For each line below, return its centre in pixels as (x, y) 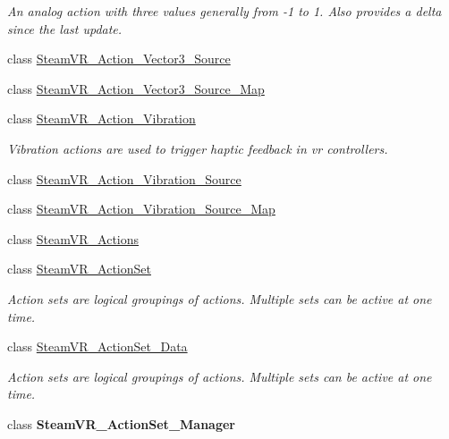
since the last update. (65, 28)
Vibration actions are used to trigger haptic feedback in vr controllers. (198, 148)
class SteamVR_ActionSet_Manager (121, 423)
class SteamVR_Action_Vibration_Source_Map (141, 209)
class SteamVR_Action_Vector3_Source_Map (136, 88)
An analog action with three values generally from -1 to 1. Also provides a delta (224, 11)
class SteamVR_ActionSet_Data (97, 346)
